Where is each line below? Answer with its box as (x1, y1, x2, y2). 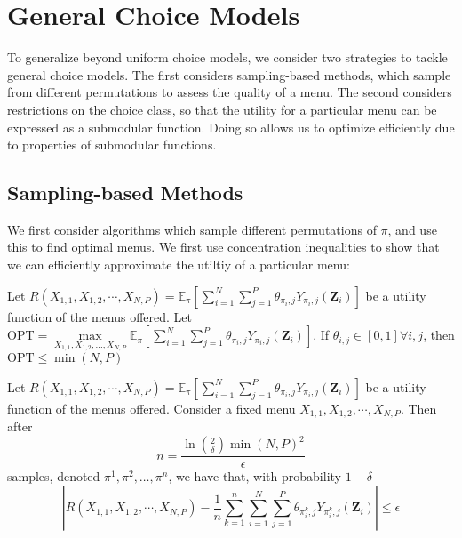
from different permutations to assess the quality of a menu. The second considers (7, 83, 452, 101)
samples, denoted (7, 467, 100, 486)
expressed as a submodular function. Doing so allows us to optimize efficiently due (7, 117, 455, 136)
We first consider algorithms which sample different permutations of (7, 220, 377, 238)
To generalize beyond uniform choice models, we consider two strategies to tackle (7, 48, 448, 67)
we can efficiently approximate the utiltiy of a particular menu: (7, 255, 350, 274)
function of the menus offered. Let (7, 307, 192, 325)
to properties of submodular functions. (7, 135, 217, 154)
